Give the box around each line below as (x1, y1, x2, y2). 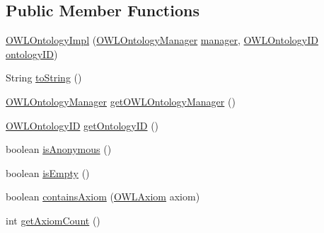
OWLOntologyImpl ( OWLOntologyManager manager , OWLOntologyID (6, 33, 318, 47)
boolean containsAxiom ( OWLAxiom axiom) (6, 189, 200, 204)
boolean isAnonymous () (6, 142, 112, 157)
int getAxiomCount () (6, 212, 100, 227)
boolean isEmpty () (6, 165, 90, 180)
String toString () (6, 70, 82, 85)
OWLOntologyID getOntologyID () (6, 118, 159, 132)
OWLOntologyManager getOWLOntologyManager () (6, 93, 236, 108)
